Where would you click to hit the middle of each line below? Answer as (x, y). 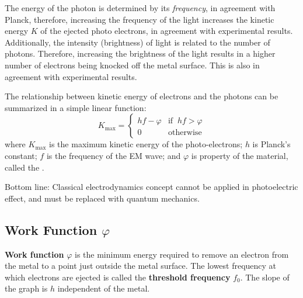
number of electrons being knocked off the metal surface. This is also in (132, 65)
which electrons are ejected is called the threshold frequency (118, 277)
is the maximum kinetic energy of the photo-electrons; (146, 144)
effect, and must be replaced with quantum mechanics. (102, 198)
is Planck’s (271, 144)
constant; (21, 155)
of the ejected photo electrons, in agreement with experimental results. (167, 31)
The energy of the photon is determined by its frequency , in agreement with (140, 8)
